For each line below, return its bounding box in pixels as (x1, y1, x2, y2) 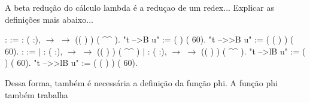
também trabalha (5, 88, 68, 101)
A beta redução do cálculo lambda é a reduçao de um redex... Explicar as (5, 1, 274, 13)
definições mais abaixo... (5, 13, 93, 25)
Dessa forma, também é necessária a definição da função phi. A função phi (5, 76, 278, 89)
